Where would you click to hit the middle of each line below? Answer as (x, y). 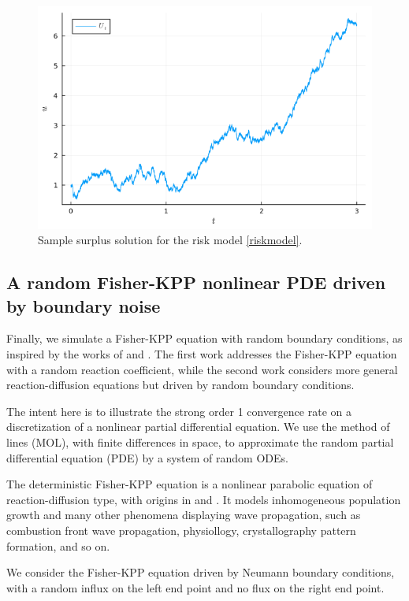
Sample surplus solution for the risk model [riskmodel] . (170, 240)
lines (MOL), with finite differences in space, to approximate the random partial (200, 442)
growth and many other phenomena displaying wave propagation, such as (184, 515)
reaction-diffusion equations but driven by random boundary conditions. (180, 385)
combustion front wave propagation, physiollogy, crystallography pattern (181, 530)
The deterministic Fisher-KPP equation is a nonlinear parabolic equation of (190, 484)
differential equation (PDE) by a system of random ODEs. (147, 457)
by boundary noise (84, 305)
